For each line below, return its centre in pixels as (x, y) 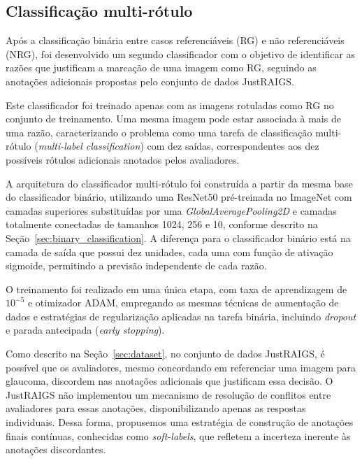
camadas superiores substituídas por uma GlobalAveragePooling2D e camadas (171, 210)
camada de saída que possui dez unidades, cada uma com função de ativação (169, 251)
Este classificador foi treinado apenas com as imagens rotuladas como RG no (170, 105)
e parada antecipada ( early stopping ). (85, 330)
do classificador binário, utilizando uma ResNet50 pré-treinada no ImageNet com (179, 197)
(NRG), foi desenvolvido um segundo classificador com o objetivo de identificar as (181, 54)
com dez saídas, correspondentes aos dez (233, 146)
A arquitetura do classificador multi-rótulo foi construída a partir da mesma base (179, 183)
